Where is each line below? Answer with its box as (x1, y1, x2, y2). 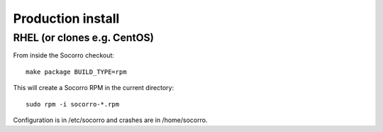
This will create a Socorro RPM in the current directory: (13, 84, 174, 92)
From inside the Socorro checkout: (13, 51, 115, 60)
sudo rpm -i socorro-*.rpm (26, 100, 120, 108)
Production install (13, 11, 120, 26)
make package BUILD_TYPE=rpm (26, 67, 127, 76)
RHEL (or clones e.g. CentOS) (13, 31, 155, 44)
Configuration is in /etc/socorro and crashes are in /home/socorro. (13, 116, 208, 124)
